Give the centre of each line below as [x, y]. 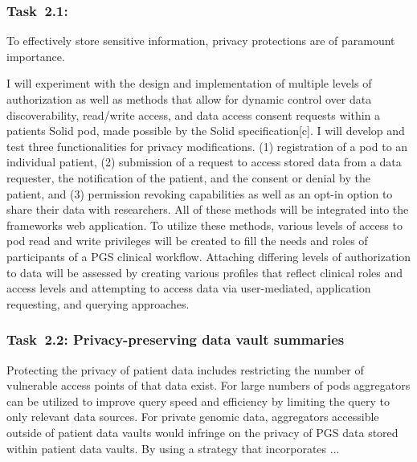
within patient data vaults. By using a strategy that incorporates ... [173, 448]
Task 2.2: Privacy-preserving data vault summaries [176, 339]
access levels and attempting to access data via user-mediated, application [189, 288]
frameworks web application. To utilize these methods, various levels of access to [204, 225]
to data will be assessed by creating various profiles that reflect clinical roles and [205, 272]
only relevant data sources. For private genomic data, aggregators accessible [193, 417]
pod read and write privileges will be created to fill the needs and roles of [187, 241]
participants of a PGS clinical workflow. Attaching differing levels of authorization [209, 256]
